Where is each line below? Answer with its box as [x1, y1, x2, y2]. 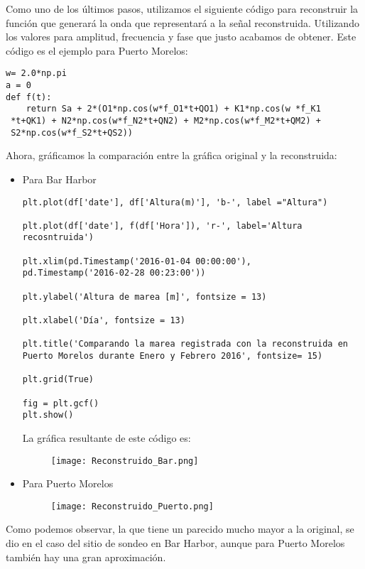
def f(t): [6, 92, 52, 102]
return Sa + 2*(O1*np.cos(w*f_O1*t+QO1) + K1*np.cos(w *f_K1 [26, 104, 321, 114]
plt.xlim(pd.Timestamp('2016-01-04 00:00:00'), [22, 256, 251, 266]
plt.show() [22, 410, 74, 421]
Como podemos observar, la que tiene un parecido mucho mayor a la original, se [6, 521, 354, 536]
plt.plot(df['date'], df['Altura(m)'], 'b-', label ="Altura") [22, 197, 328, 207]
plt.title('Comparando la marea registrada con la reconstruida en [22, 339, 348, 349]
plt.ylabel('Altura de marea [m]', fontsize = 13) [22, 291, 267, 302]
